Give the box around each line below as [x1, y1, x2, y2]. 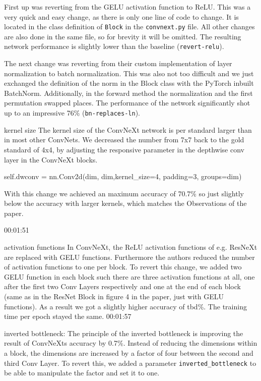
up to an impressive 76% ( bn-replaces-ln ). [4, 107, 140, 118]
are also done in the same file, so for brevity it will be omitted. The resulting [4, 31, 241, 41]
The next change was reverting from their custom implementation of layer [4, 58, 232, 69]
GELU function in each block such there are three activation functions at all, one [4, 271, 255, 282]
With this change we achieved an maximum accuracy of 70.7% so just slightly [4, 188, 244, 198]
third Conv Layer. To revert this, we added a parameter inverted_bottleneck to [4, 357, 256, 368]
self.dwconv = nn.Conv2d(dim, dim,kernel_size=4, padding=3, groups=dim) [4, 171, 242, 182]
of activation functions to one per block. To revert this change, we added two [4, 261, 242, 272]
